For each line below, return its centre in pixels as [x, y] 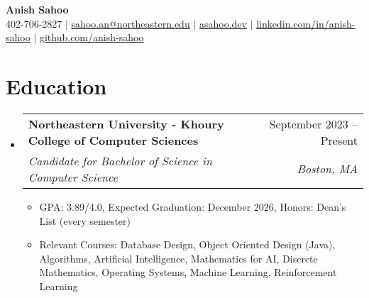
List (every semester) [85, 220]
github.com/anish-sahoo [92, 37]
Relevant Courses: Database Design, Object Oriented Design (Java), [187, 244]
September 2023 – [313, 123]
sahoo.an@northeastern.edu [131, 23]
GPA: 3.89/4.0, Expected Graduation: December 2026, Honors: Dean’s [193, 206]
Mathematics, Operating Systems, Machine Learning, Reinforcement [188, 272]
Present [339, 140]
